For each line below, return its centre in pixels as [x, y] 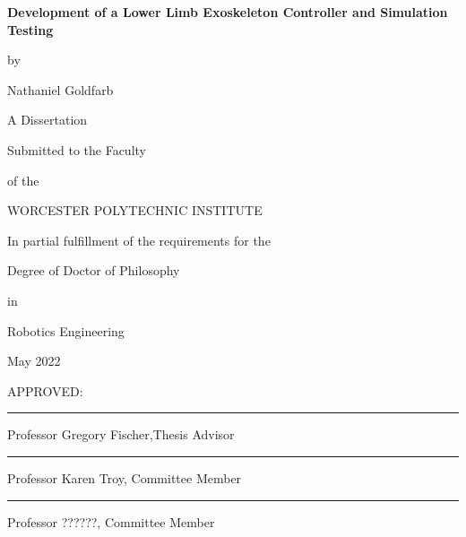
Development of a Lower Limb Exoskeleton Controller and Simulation [228, 12]
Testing [30, 29]
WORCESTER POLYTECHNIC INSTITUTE [135, 210]
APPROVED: [45, 390]
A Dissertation [47, 120]
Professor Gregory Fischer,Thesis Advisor [121, 434]
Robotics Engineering [66, 330]
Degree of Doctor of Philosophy [94, 270]
